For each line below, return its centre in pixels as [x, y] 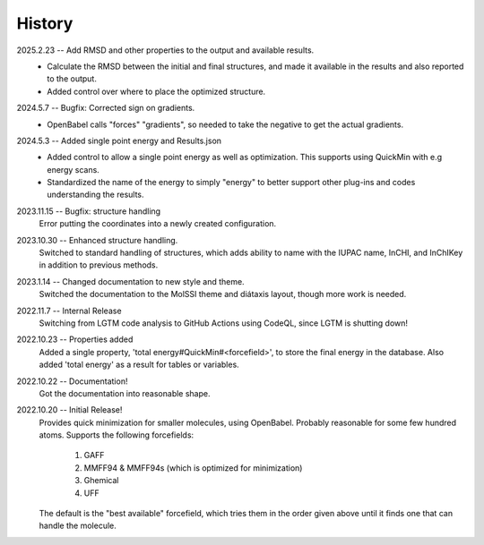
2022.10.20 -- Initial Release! [69, 410]
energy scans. [73, 169]
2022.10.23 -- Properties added [75, 339]
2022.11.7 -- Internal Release [69, 311]
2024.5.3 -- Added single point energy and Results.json [119, 141]
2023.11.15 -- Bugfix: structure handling [89, 211]
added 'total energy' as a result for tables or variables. [139, 365]
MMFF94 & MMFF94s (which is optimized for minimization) [193, 468]
